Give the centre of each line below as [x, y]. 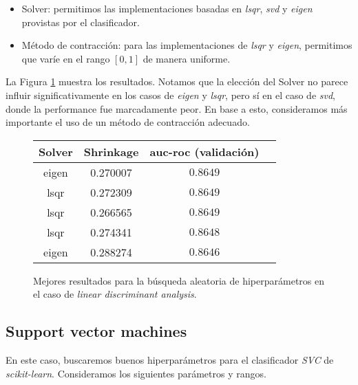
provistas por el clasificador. [81, 22]
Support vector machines [96, 331]
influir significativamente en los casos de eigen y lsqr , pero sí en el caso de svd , [170, 95]
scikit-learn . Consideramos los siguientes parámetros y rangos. [136, 373]
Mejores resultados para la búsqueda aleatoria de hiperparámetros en [179, 280]
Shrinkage [111, 151]
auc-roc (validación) [204, 151]
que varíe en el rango [66, 58]
